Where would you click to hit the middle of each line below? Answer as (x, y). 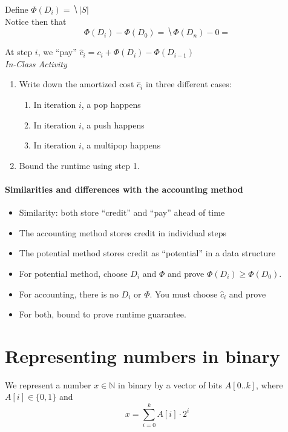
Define (17, 9)
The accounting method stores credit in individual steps (123, 232)
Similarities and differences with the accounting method (124, 189)
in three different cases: (188, 84)
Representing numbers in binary (142, 355)
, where (270, 384)
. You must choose (184, 294)
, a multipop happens (121, 145)
